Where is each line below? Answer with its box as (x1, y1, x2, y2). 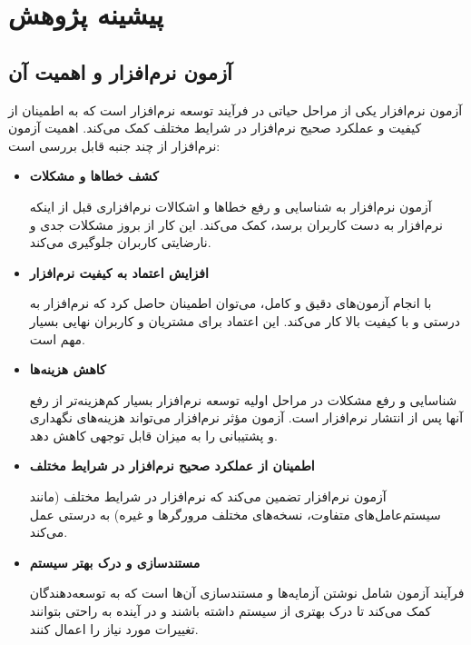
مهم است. (29, 329, 86, 348)
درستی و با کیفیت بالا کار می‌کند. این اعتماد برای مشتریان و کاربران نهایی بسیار (29, 311, 461, 330)
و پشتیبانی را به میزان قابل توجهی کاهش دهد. (29, 425, 278, 444)
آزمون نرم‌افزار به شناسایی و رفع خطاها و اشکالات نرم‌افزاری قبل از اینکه (29, 196, 432, 215)
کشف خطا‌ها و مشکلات (29, 166, 159, 185)
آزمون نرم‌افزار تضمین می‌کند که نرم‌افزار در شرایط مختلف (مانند (29, 487, 387, 506)
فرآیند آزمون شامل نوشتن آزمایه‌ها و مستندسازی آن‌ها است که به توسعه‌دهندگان (29, 583, 465, 602)
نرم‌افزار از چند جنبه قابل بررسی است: (8, 135, 221, 154)
